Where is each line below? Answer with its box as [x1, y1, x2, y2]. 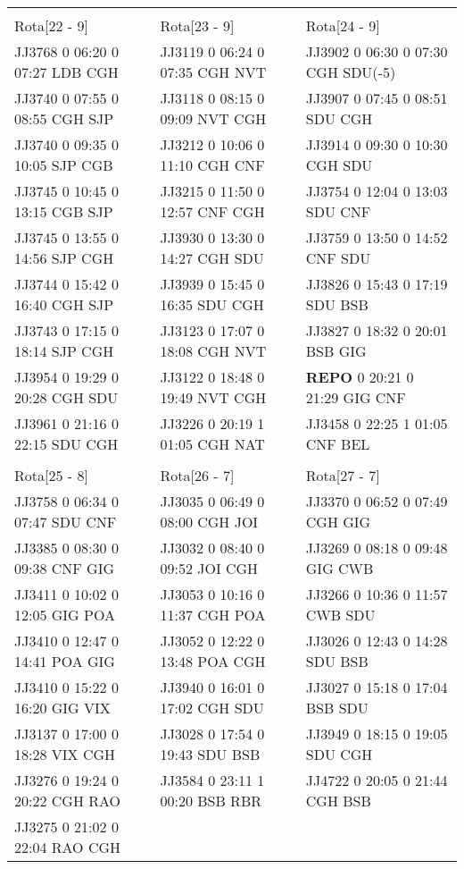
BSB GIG [305, 341, 367, 361]
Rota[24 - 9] [305, 15, 380, 36]
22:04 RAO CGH [14, 837, 120, 857]
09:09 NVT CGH [160, 108, 267, 129]
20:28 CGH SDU [14, 387, 119, 408]
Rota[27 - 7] [305, 465, 380, 485]
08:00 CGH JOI [160, 511, 259, 532]
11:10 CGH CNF [160, 155, 265, 175]
